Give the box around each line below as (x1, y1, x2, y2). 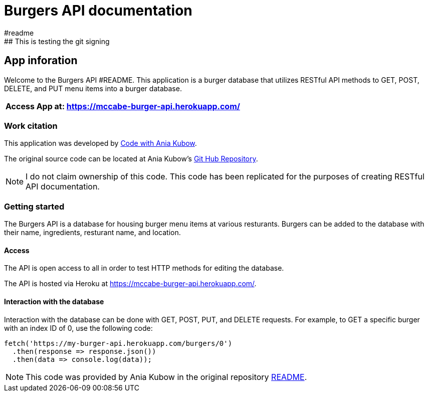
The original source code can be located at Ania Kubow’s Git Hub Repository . (4, 154, 258, 163)
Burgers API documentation (4, 2, 192, 19)
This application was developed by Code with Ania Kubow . (4, 139, 197, 148)
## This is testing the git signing (4, 37, 110, 46)
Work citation (4, 120, 58, 131)
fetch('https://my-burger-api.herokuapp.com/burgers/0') (4, 339, 233, 347)
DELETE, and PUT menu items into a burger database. (4, 84, 182, 93)
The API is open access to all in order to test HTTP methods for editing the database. (4, 264, 284, 273)
